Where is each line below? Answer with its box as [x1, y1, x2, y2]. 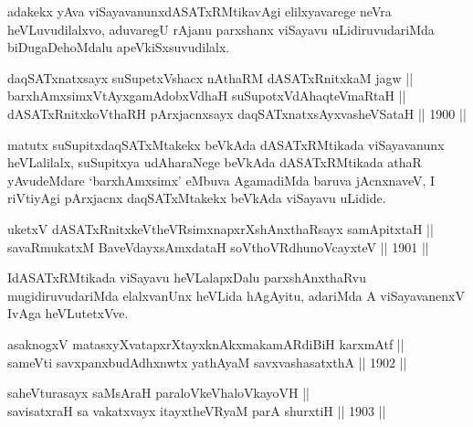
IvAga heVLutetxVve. [7, 304, 129, 323]
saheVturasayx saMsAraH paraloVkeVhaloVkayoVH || [7, 383, 310, 402]
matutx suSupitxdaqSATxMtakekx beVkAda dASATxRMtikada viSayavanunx [7, 134, 445, 154]
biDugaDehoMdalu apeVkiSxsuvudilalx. [7, 37, 230, 57]
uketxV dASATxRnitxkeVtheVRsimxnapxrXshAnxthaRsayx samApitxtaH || [7, 219, 434, 238]
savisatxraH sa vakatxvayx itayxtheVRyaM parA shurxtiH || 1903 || [7, 400, 386, 420]
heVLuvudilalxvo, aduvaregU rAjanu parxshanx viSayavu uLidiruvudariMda [7, 19, 435, 38]
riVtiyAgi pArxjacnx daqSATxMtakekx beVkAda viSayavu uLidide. [7, 188, 386, 208]
